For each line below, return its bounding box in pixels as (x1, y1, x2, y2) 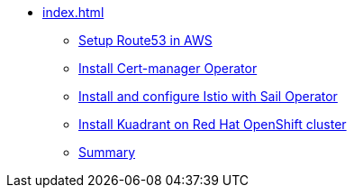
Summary (78, 144, 136, 160)
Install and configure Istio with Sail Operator (78, 88, 338, 104)
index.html (42, 5, 104, 20)
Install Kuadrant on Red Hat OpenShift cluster (78, 116, 347, 132)
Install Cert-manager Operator (78, 60, 258, 76)
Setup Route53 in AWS (78, 32, 213, 48)
